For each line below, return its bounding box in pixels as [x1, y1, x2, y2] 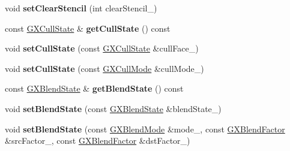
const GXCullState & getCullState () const [5, 22, 171, 34]
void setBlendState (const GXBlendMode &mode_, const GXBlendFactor [5, 122, 285, 135]
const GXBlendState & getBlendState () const [5, 82, 184, 95]
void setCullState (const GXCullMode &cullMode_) [5, 62, 204, 74]
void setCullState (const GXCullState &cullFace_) [5, 42, 199, 55]
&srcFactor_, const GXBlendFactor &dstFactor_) [5, 134, 190, 147]
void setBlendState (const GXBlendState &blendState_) [5, 102, 222, 114]
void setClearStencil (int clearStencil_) [5, 2, 157, 14]
